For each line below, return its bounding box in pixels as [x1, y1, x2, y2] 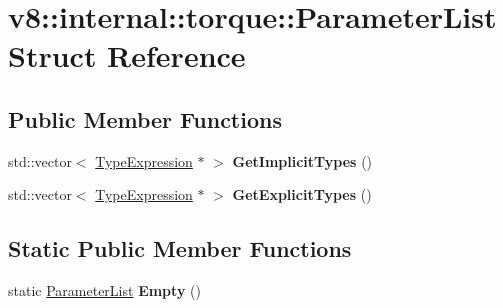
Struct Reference [8, 35, 246, 76]
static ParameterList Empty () [8, 280, 201, 301]
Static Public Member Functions [8, 233, 352, 264]
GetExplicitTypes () [232, 184, 372, 205]
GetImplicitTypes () [232, 150, 373, 171]
